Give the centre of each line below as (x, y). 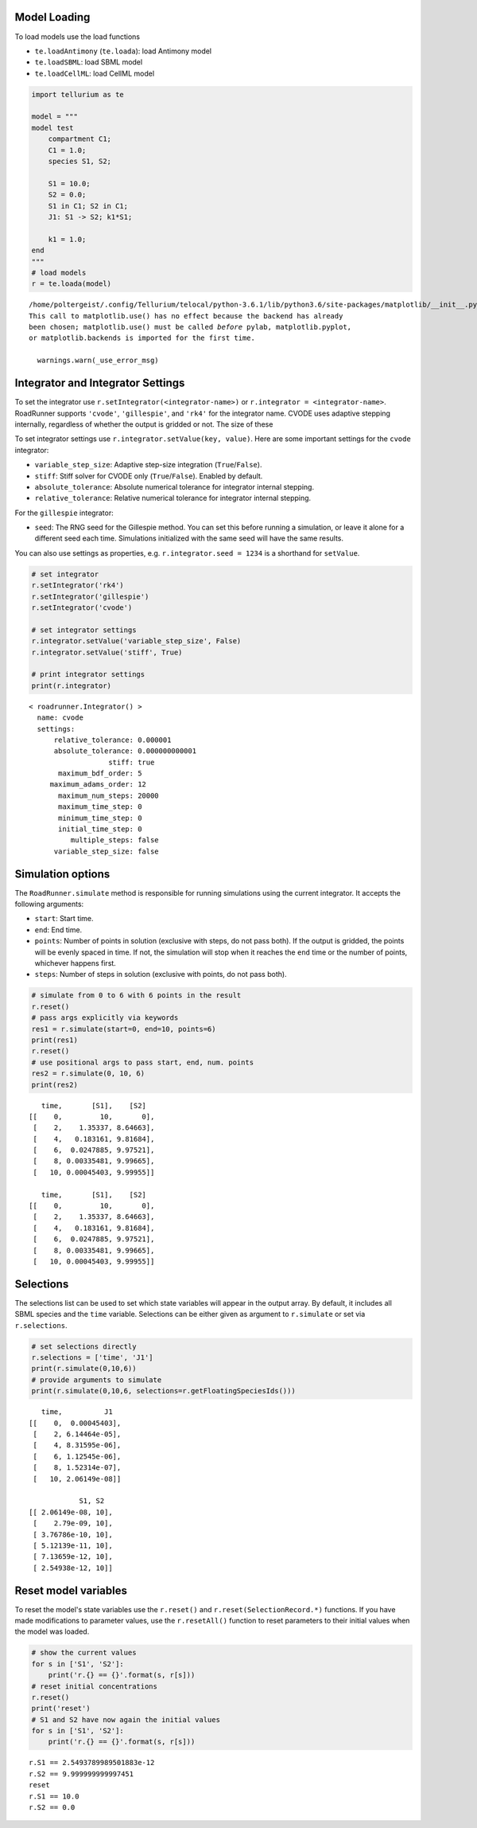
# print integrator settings (88, 674)
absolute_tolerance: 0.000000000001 (125, 751)
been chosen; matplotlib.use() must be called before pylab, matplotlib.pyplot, (190, 327)
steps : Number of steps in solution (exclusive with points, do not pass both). (161, 975)
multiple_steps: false (114, 840)
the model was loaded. (52, 1631)
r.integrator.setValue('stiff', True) (107, 652)
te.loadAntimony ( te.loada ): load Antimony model (123, 51)
